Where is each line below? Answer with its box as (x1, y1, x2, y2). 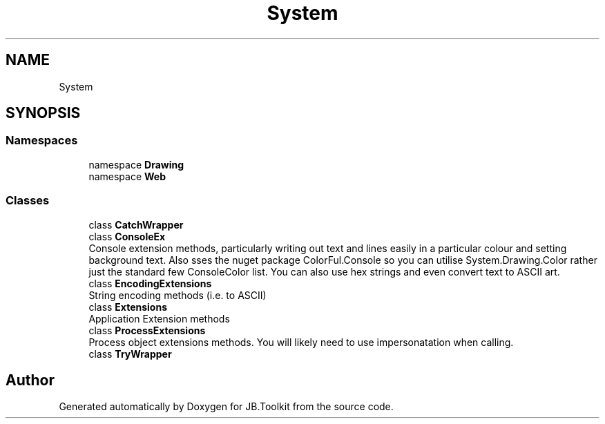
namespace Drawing (88, 158, 184, 171)
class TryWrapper (88, 347, 172, 360)
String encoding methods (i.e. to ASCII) (88, 289, 267, 301)
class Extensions (88, 300, 168, 313)
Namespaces (6, 133, 78, 148)
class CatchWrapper (88, 218, 184, 231)
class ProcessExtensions (88, 324, 206, 336)
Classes (6, 193, 50, 208)
